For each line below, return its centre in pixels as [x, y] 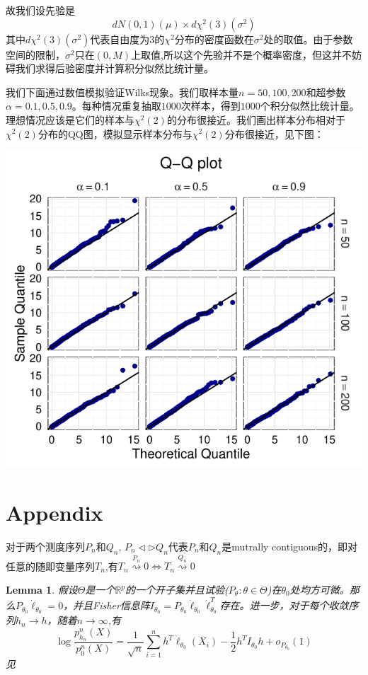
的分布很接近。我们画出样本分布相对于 [256, 119]
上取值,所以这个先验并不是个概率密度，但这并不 [241, 54]
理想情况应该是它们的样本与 [70, 119]
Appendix [54, 512]
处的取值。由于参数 [308, 39]
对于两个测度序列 [45, 546]
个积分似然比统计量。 [310, 106]
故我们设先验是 [40, 10]
